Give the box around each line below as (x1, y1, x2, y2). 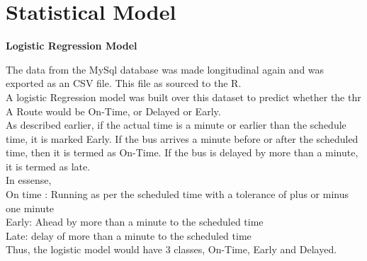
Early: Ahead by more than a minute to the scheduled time (6, 214, 264, 229)
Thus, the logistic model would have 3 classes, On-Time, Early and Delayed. (6, 242, 337, 257)
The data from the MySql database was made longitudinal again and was (6, 62, 324, 76)
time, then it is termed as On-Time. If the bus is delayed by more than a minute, (6, 145, 358, 160)
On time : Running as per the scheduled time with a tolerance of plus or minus (6, 187, 349, 202)
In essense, (6, 173, 52, 187)
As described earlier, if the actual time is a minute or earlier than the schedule (6, 117, 346, 132)
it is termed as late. (6, 158, 91, 173)
